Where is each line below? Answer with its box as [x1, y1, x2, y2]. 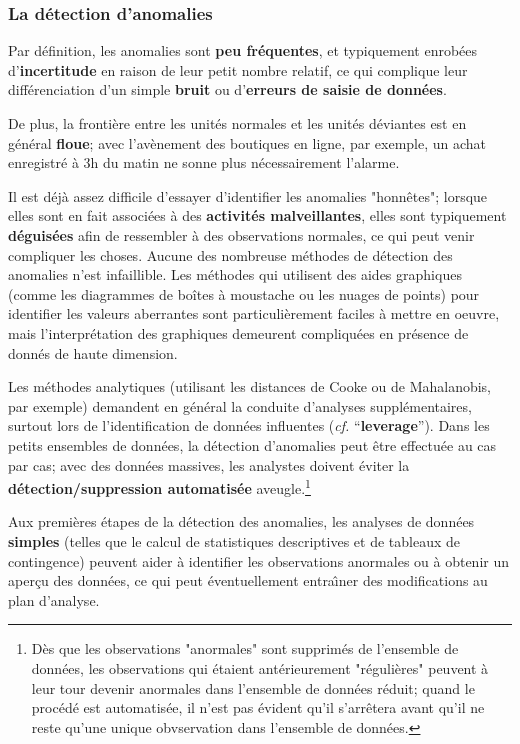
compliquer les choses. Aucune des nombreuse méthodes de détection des [8, 244, 453, 265]
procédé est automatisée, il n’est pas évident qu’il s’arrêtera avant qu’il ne [31, 697, 485, 718]
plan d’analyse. [8, 589, 100, 610]
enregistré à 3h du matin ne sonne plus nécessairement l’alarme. [8, 152, 400, 173]
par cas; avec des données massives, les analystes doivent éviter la [8, 454, 410, 475]
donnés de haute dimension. [8, 342, 178, 363]
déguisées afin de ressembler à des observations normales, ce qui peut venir [8, 224, 475, 245]
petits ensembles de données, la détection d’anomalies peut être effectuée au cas [8, 434, 497, 455]
